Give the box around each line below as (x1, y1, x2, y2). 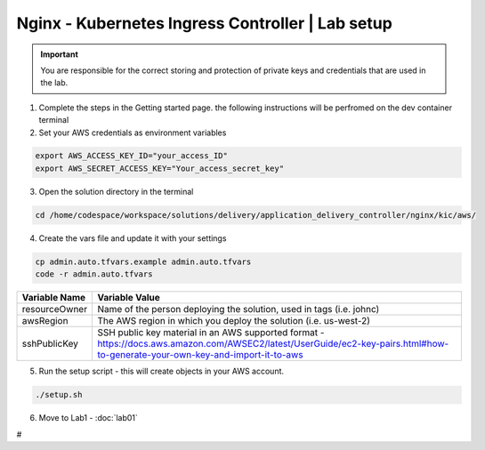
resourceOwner (21, 303, 88, 316)
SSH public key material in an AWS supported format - (97, 326, 325, 339)
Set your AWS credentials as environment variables (38, 127, 227, 138)
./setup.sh (35, 390, 83, 400)
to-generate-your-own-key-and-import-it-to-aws (97, 349, 303, 361)
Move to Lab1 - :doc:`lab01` (38, 413, 138, 423)
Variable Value (97, 292, 160, 304)
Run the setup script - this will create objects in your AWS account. (38, 366, 285, 377)
